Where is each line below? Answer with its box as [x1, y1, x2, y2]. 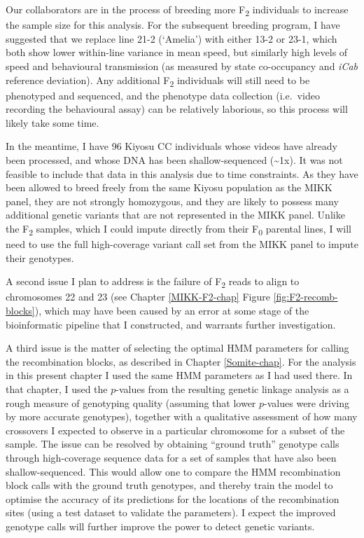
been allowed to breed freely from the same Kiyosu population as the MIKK [6, 180, 332, 195]
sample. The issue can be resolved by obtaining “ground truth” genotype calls [6, 436, 339, 451]
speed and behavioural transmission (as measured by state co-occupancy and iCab [6, 58, 358, 73]
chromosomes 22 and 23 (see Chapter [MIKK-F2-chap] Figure [6, 289, 270, 304]
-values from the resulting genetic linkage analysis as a [115, 381, 349, 396]
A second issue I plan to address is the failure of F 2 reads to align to [6, 274, 300, 291]
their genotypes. [6, 250, 74, 265]
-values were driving [264, 395, 349, 410]
